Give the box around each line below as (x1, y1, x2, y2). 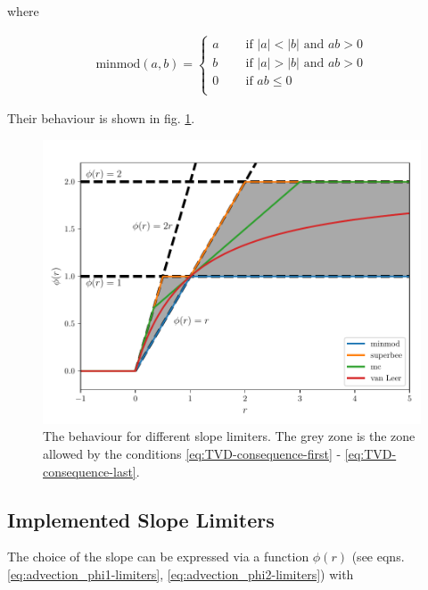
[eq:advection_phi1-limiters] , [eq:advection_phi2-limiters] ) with (7, 565, 354, 584)
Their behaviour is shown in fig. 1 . (7, 109, 195, 128)
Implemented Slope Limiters (7, 505, 275, 533)
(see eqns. (351, 547, 405, 566)
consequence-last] (43, 461, 136, 480)
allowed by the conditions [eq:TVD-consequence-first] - (43, 445, 342, 463)
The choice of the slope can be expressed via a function (7, 547, 309, 566)
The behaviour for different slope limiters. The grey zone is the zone (43, 427, 416, 445)
